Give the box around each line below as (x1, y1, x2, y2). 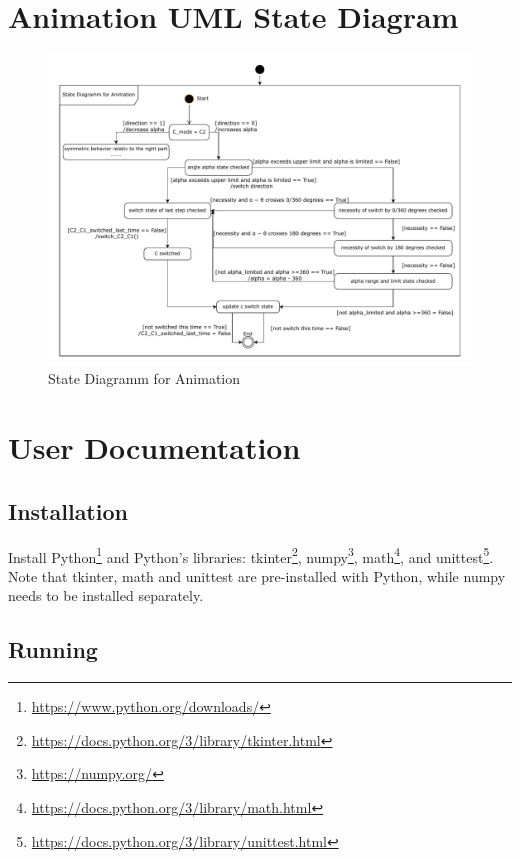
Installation (8, 495, 128, 526)
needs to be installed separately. (8, 585, 204, 606)
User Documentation (8, 427, 301, 468)
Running (8, 634, 98, 665)
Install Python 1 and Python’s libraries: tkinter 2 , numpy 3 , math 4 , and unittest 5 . (8, 543, 494, 567)
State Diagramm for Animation (48, 368, 241, 389)
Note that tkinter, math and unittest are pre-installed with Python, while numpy (8, 565, 506, 586)
